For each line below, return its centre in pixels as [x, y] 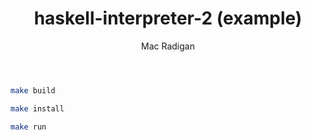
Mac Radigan [168, 46]
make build [33, 90]
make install [37, 108]
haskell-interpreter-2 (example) [168, 18]
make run [28, 127]
